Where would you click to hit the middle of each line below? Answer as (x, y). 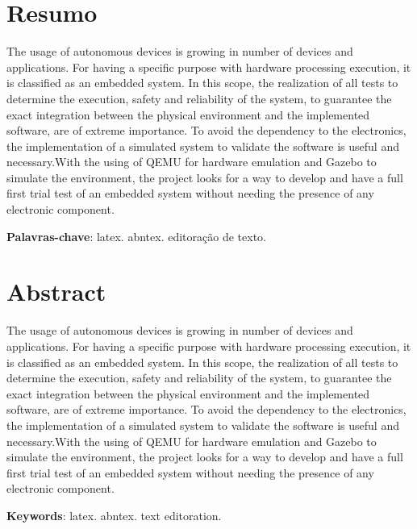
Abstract (56, 292)
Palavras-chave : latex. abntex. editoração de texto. (136, 236)
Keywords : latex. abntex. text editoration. (114, 515)
